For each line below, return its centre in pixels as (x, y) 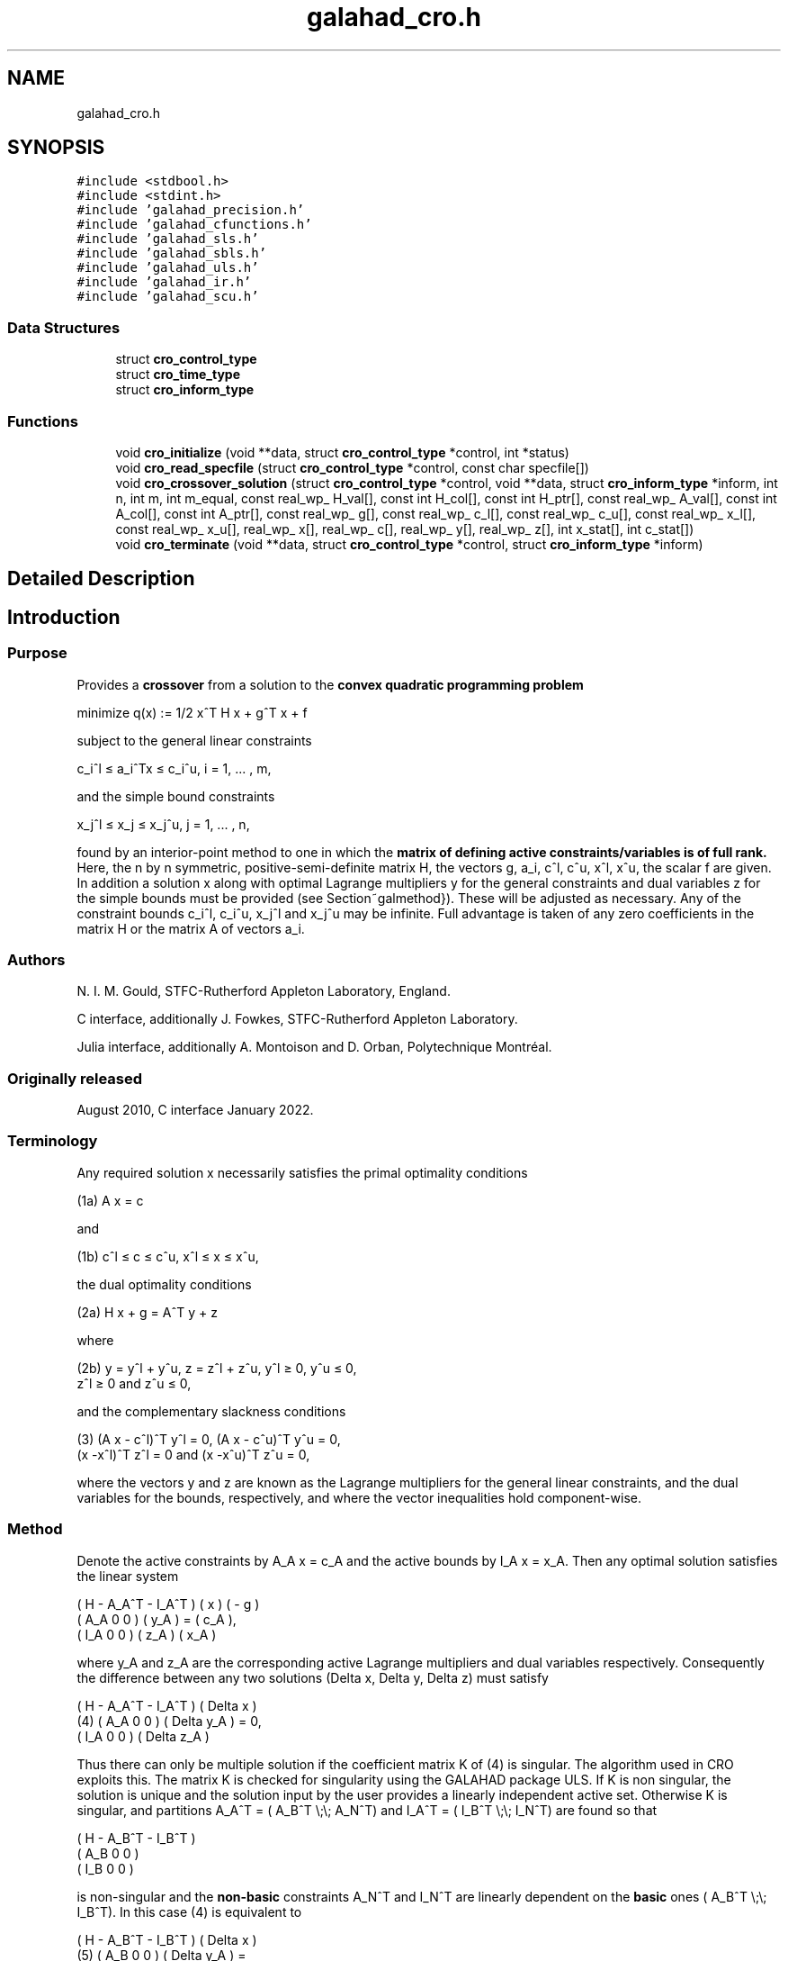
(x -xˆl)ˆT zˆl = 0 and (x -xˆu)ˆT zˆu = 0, (193, 1454)
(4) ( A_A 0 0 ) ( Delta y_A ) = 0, (169, 1721)
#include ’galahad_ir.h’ (164, 282)
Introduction (64, 617)
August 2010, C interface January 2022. (195, 1110)
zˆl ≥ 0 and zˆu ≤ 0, (134, 1383)
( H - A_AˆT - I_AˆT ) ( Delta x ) (167, 1705)
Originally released (75, 1078)
